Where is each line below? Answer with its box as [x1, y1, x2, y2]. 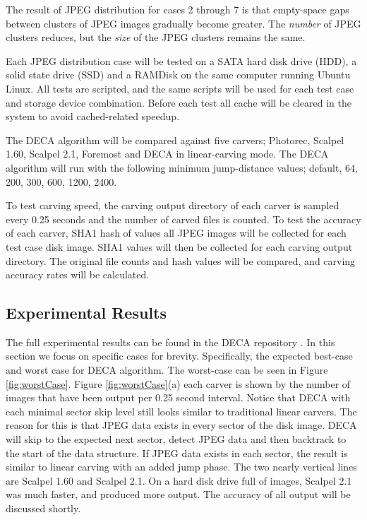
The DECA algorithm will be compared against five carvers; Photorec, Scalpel [6, 132, 344, 147]
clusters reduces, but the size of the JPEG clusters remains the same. [6, 30, 306, 45]
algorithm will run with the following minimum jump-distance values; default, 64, [6, 160, 358, 175]
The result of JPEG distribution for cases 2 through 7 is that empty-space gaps [6, 2, 349, 16]
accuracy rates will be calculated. [6, 267, 150, 282]
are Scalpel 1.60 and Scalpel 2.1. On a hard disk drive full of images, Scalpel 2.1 [6, 473, 352, 487]
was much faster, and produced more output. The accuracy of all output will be [6, 487, 351, 502]
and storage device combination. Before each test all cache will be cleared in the [6, 95, 352, 110]
